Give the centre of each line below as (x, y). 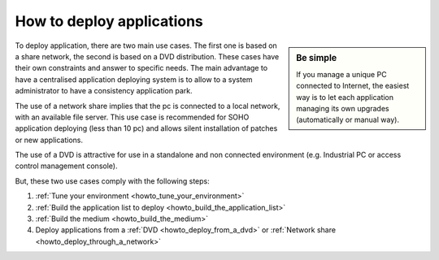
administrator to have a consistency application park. (104, 91)
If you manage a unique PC (341, 74)
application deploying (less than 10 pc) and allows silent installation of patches (146, 128)
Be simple (317, 58)
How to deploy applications (109, 21)
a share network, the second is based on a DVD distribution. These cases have (147, 56)
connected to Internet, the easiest (353, 86)
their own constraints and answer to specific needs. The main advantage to (141, 68)
